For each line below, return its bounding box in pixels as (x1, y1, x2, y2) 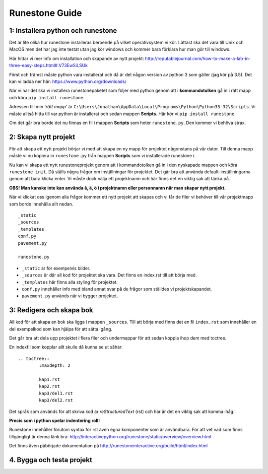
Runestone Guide (9, 7, 82, 18)
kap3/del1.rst (39, 390, 73, 396)
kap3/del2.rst (39, 398, 73, 403)
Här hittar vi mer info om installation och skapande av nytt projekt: (9, 55, 144, 62)
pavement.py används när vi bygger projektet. (21, 293, 118, 299)
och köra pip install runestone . (9, 94, 85, 100)
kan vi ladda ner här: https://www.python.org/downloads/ (9, 78, 127, 84)
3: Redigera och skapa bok (9, 306, 94, 315)
